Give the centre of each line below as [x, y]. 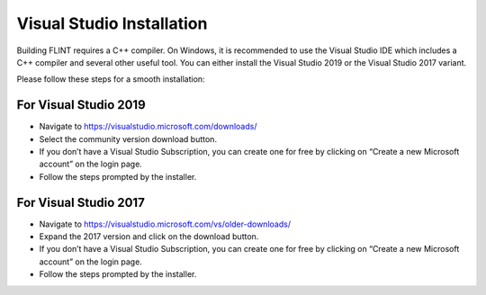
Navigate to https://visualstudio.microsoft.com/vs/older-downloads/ [165, 224]
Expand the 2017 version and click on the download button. [149, 237]
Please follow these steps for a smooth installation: [111, 79]
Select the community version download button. [128, 139]
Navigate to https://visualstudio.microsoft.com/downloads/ [148, 127]
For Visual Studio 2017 [81, 202]
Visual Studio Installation [112, 23]
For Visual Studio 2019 [81, 105]
